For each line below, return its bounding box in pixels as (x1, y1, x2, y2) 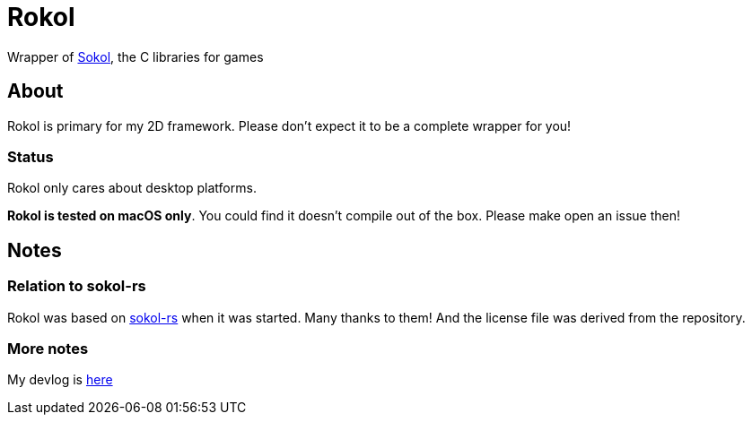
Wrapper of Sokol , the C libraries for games (7, 48, 264, 65)
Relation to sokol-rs (7, 277, 146, 296)
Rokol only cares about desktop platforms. (7, 180, 257, 196)
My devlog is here (7, 372, 113, 388)
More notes (7, 339, 89, 357)
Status (7, 147, 54, 166)
